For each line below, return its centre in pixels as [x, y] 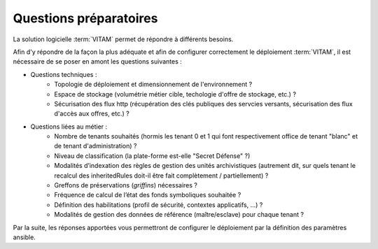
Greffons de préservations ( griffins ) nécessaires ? [126, 185]
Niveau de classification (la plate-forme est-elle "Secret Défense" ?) [152, 156]
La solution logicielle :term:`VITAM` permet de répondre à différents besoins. [123, 39]
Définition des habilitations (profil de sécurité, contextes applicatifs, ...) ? [159, 205]
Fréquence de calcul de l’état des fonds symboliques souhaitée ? [148, 195]
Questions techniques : [64, 74]
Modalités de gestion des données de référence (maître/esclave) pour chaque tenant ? [179, 215]
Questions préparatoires [85, 18]
